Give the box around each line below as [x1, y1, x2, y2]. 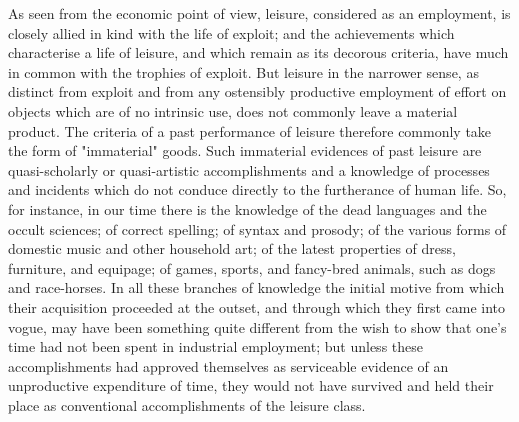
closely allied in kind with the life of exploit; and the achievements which [8, 22, 455, 43]
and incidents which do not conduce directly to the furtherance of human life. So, [8, 179, 507, 200]
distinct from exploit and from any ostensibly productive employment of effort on [8, 81, 507, 102]
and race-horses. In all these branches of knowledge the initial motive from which [8, 277, 505, 298]
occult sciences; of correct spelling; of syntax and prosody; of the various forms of [8, 218, 507, 239]
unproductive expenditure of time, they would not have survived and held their [8, 375, 494, 396]
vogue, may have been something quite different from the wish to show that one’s [8, 316, 507, 337]
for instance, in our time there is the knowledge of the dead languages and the [8, 198, 487, 219]
